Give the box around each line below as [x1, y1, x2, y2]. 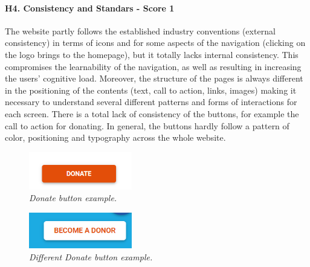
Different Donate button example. [29, 251, 153, 263]
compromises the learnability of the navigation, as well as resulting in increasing [5, 60, 302, 72]
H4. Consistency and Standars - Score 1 [5, 1, 175, 14]
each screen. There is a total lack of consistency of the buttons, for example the [5, 107, 299, 120]
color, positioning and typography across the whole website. [5, 131, 226, 144]
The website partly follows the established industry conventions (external [5, 24, 276, 37]
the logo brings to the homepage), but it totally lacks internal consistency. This [5, 48, 299, 60]
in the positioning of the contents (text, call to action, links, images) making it [5, 83, 297, 96]
